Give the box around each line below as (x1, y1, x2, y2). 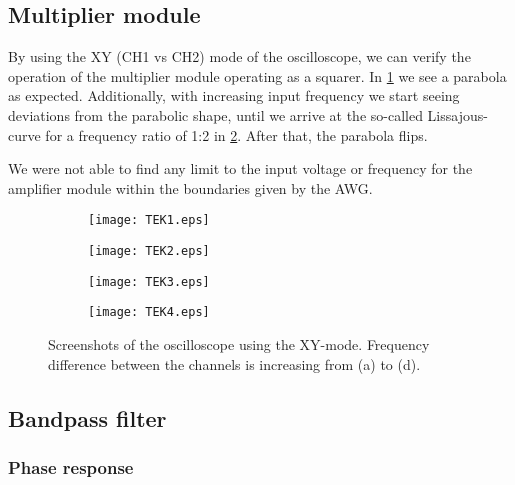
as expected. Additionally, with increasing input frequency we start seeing (8, 85, 460, 106)
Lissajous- (427, 104, 488, 125)
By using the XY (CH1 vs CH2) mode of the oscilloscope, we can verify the (8, 46, 471, 67)
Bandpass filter (8, 402, 167, 433)
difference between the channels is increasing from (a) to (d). (48, 353, 421, 374)
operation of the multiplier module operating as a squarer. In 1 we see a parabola (8, 65, 507, 86)
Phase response (8, 454, 134, 479)
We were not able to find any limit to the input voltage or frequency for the (8, 158, 473, 179)
